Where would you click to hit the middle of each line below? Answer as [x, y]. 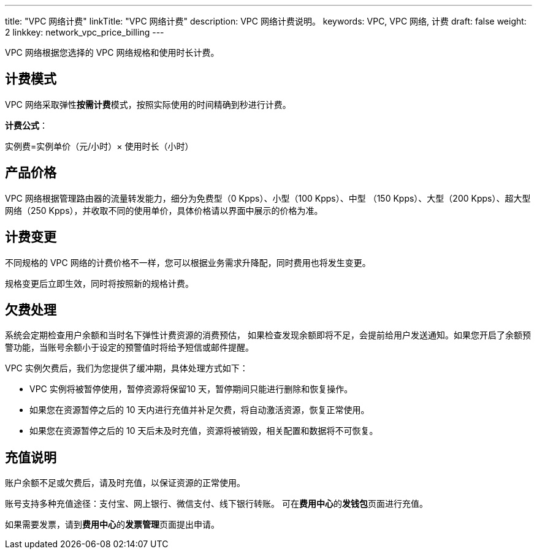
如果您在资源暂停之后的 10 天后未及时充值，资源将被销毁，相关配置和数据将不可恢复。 [204, 431]
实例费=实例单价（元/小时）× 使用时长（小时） [99, 146]
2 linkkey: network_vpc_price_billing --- [85, 32]
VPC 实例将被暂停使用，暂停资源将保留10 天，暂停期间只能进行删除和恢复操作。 [191, 389]
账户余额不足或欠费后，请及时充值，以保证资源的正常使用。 [125, 483]
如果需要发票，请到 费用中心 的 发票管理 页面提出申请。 [112, 525]
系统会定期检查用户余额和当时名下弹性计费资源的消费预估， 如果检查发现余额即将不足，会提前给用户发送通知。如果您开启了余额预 [268, 335]
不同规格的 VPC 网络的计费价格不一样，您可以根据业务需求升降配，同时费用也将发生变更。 [188, 262]
